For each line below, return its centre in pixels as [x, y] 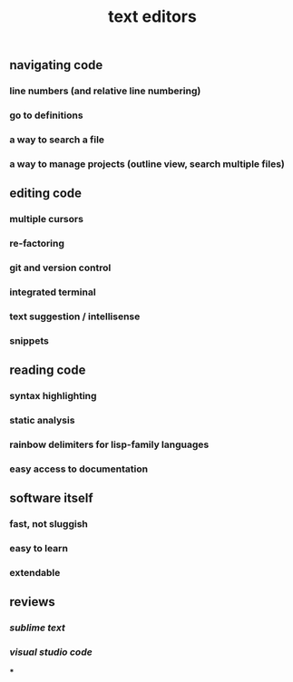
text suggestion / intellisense [75, 317]
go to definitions [46, 115]
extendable [35, 573]
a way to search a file [57, 140]
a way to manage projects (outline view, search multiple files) [147, 163]
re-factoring [37, 244]
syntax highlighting [53, 396]
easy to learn [39, 549]
